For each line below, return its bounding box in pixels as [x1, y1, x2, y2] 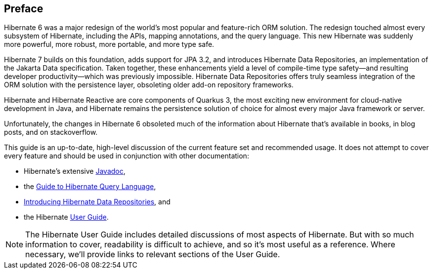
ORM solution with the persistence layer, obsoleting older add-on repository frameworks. [4, 80, 294, 89]
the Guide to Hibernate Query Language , [24, 182, 156, 191]
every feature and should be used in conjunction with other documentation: [4, 152, 249, 160]
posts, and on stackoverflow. [4, 128, 98, 137]
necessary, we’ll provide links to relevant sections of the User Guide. [25, 249, 280, 260]
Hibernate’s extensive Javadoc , [24, 167, 126, 176]
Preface [4, 2, 43, 15]
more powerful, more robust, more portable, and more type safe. [4, 40, 215, 49]
